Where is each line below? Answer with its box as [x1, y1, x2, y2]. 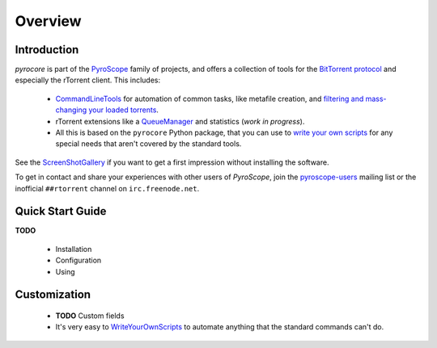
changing [55, 105, 87, 115]
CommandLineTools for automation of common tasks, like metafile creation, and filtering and [55, 94, 364, 103]
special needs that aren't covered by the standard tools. [55, 139, 242, 149]
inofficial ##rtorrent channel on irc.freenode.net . [15, 183, 200, 193]
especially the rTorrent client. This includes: [15, 75, 161, 85]
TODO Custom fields [55, 311, 125, 321]
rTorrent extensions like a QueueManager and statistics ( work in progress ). [55, 116, 305, 126]
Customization [15, 287, 91, 302]
